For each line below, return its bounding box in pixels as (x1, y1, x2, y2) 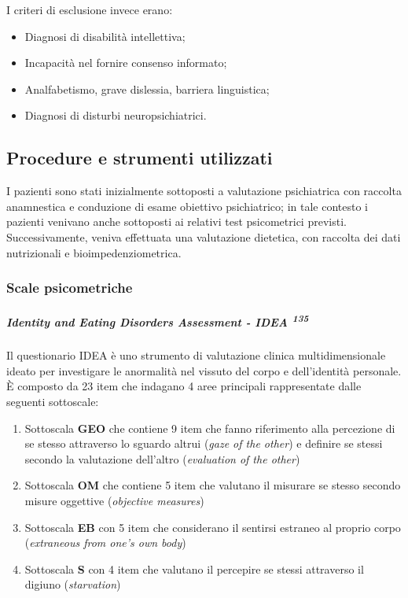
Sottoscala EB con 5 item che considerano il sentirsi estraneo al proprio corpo (24, 519, 401, 535)
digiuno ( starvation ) (24, 576, 121, 592)
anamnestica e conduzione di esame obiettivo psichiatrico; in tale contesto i (6, 197, 368, 214)
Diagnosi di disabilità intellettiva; (24, 28, 186, 44)
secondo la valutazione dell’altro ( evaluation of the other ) (24, 450, 300, 467)
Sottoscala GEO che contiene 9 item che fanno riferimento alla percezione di (24, 419, 395, 436)
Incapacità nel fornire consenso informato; (24, 54, 227, 71)
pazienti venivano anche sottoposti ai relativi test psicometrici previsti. (6, 213, 347, 230)
